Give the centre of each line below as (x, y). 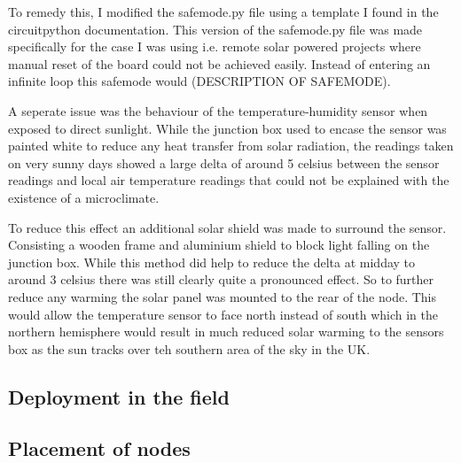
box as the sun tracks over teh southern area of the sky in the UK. (189, 348)
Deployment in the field (119, 396)
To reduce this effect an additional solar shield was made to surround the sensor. (227, 227)
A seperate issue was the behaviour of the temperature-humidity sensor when (218, 110)
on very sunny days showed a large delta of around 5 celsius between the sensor (224, 162)
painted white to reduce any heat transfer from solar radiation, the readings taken (231, 146)
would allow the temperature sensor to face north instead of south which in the (223, 314)
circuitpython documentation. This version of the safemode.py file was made (215, 29)
